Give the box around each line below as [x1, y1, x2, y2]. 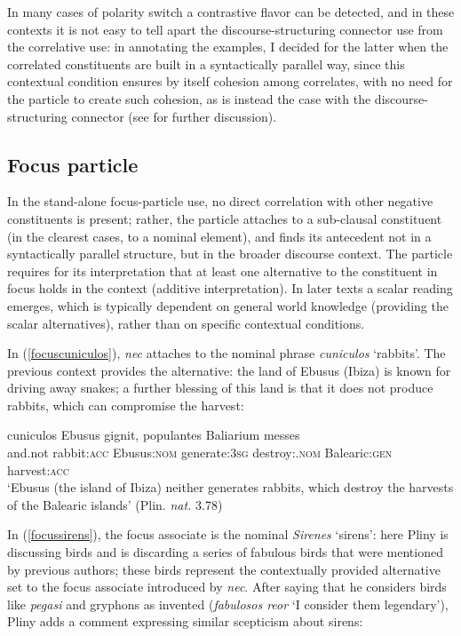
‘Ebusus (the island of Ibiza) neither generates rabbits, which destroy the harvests [7, 478, 454, 497]
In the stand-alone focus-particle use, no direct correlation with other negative [7, 192, 433, 211]
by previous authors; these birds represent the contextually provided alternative [7, 560, 441, 578]
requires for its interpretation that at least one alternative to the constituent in [7, 261, 438, 280]
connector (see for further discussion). [71, 107, 277, 125]
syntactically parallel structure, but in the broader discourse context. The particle [7, 244, 453, 263]
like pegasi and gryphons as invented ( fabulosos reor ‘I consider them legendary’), [7, 594, 449, 613]
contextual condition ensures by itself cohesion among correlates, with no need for [7, 72, 453, 91]
